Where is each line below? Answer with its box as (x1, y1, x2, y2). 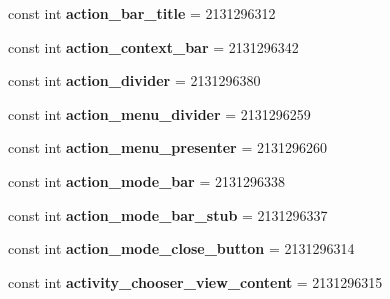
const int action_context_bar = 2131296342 (8, 36, 299, 57)
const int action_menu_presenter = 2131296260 (8, 137, 327, 158)
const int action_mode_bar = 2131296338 (8, 170, 285, 191)
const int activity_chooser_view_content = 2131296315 (8, 271, 383, 292)
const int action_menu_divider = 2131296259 (8, 103, 311, 124)
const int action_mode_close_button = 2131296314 (8, 238, 355, 259)
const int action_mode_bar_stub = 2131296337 (8, 204, 328, 225)
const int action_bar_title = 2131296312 (8, 3, 276, 23)
